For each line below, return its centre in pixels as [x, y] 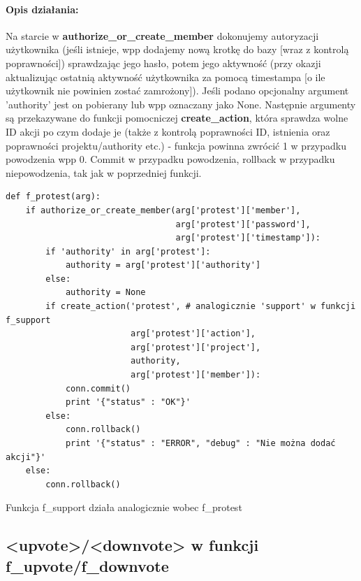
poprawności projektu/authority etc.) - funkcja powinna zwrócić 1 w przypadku [176, 145]
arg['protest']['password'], [243, 224]
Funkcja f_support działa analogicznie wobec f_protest [124, 507]
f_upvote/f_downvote [87, 565]
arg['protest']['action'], [193, 334]
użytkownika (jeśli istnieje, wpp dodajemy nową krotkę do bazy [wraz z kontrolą [177, 49]
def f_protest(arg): [53, 197]
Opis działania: [42, 9]
